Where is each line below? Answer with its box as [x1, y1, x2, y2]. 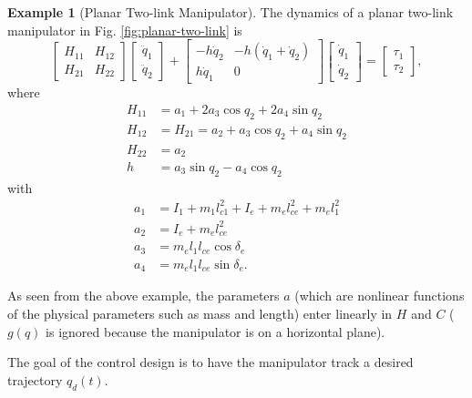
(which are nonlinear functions [294, 286, 465, 305]
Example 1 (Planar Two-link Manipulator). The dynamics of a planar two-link [7, 3, 454, 21]
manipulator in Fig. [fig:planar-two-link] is [7, 20, 242, 39]
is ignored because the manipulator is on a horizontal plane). [46, 321, 385, 341]
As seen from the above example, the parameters [7, 286, 280, 305]
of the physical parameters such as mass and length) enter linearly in [7, 303, 393, 322]
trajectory [7, 370, 63, 389]
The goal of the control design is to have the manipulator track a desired [7, 352, 414, 372]
